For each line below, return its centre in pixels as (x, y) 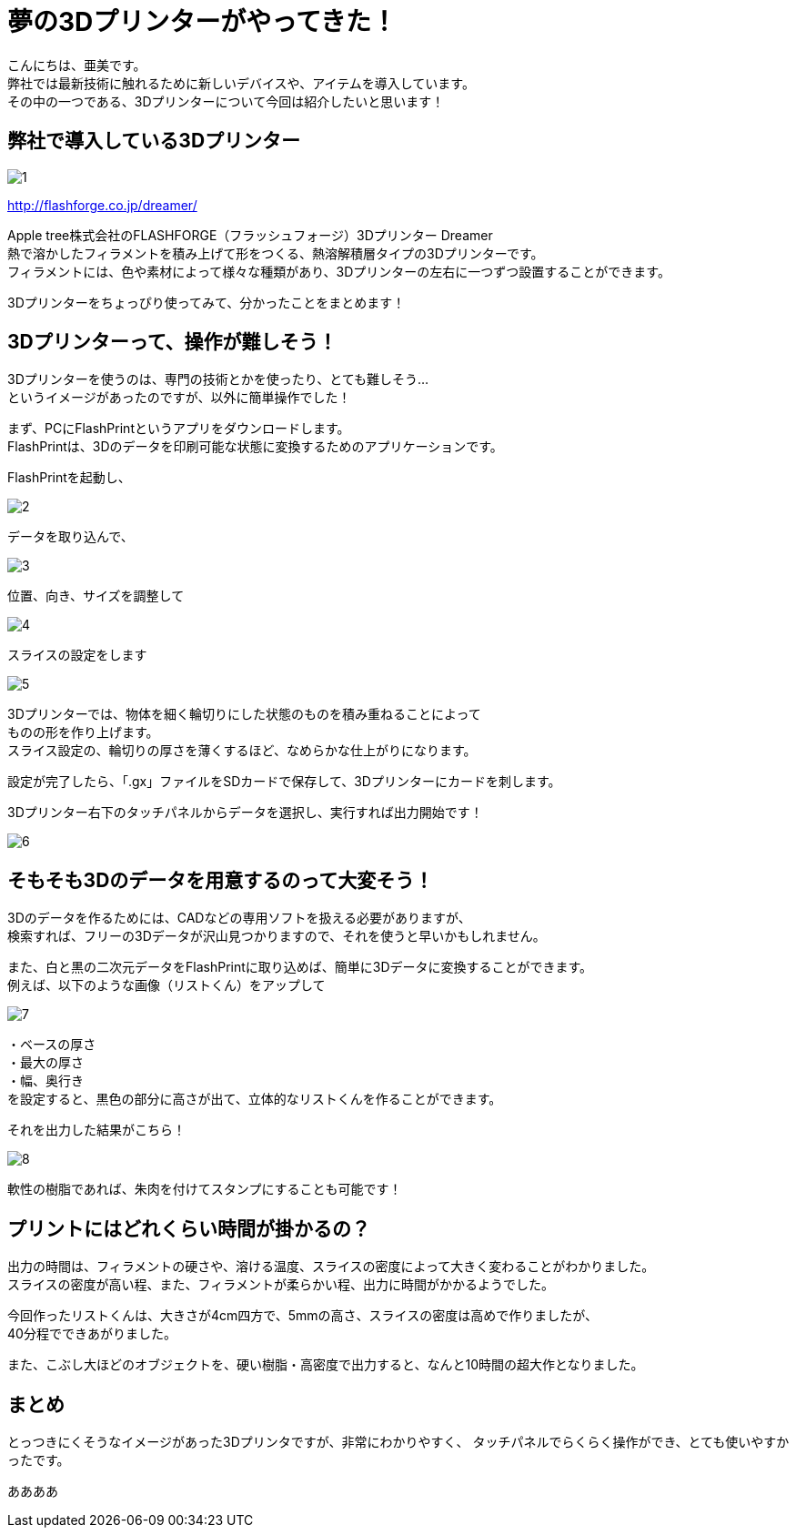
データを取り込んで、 (71, 537)
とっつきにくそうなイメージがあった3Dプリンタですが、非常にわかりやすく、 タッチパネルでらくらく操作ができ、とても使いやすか (398, 1441)
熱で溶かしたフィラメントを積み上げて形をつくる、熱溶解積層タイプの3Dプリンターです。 (276, 253)
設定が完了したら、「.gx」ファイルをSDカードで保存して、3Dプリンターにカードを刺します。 (284, 782)
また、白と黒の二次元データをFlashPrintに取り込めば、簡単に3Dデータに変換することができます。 (300, 967)
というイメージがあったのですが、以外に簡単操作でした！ (179, 398)
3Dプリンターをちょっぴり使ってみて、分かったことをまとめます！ (207, 302)
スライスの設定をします (77, 655)
